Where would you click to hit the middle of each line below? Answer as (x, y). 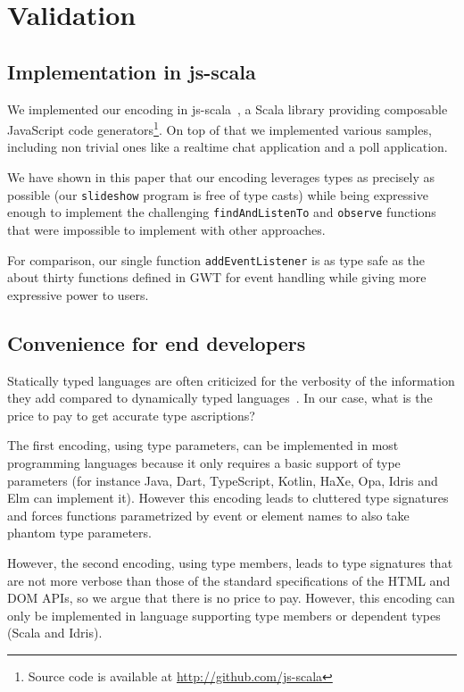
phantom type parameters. (79, 533)
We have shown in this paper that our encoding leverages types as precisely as (221, 177)
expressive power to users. (78, 294)
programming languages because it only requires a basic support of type (204, 462)
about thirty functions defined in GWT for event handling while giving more (217, 277)
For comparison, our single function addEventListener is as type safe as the (216, 259)
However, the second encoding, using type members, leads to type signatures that (230, 562)
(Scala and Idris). (55, 633)
